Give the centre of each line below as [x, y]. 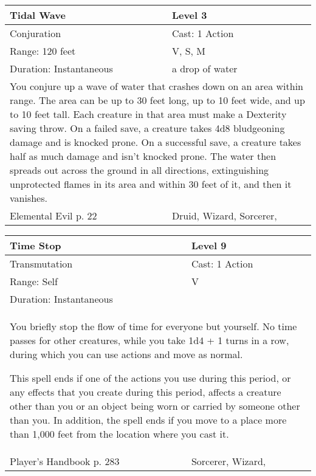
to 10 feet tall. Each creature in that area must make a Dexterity [148, 114]
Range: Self [34, 281]
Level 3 [189, 15]
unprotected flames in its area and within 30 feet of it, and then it [151, 184]
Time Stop [36, 245]
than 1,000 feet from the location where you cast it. [119, 434]
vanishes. [29, 198]
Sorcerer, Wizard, [228, 461]
